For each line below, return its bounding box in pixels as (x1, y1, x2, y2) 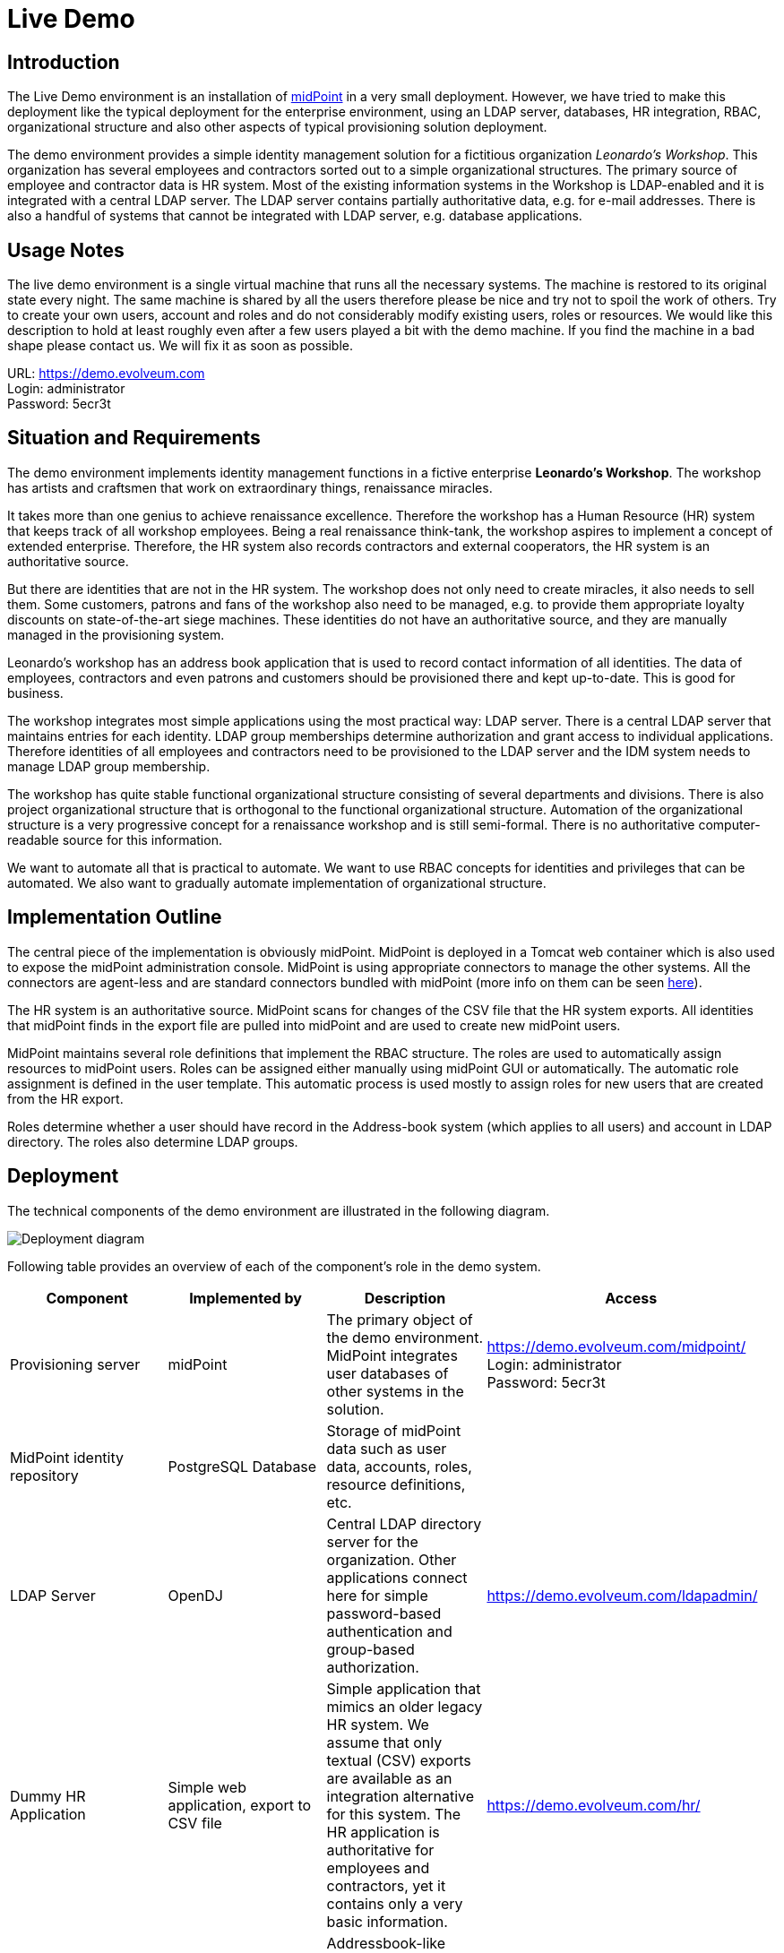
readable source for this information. (7, 831, 222, 847)
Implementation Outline (7, 906, 222, 929)
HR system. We (326, 1715, 429, 1734)
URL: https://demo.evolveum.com (7, 366, 205, 382)
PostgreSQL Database (168, 1457, 317, 1476)
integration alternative (326, 1786, 475, 1805)
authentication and (326, 1622, 452, 1640)
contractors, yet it (326, 1876, 446, 1895)
